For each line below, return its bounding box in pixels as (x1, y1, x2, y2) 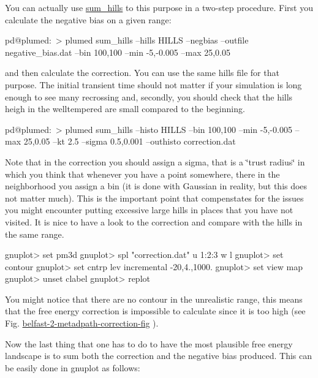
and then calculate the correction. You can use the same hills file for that (5, 66, 279, 79)
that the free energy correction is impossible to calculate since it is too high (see (5, 304, 306, 317)
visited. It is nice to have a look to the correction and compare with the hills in (5, 215, 303, 228)
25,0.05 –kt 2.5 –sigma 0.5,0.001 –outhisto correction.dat (23, 135, 236, 148)
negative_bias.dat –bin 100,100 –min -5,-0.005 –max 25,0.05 (5, 45, 230, 58)
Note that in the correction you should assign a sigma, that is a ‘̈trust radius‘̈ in (5, 155, 305, 168)
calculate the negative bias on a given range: (5, 13, 172, 26)
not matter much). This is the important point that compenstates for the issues (5, 191, 304, 204)
